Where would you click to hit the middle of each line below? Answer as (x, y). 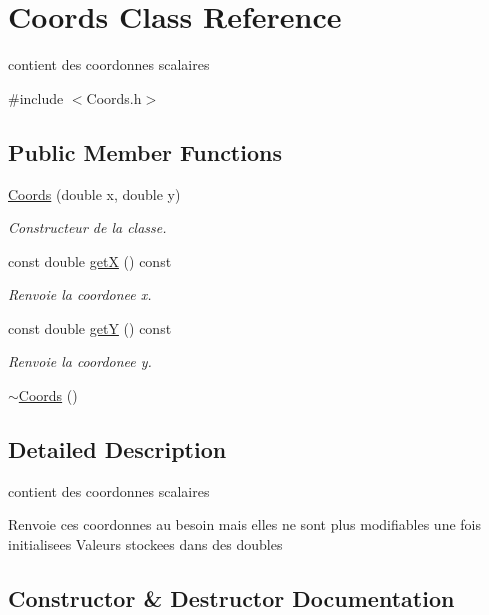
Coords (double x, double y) (94, 193)
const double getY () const (90, 327)
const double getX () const (90, 260)
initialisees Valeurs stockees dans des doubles (145, 544)
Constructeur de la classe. (87, 227)
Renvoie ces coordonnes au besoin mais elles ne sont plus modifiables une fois (244, 524)
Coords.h (114, 97)
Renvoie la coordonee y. (80, 361)
